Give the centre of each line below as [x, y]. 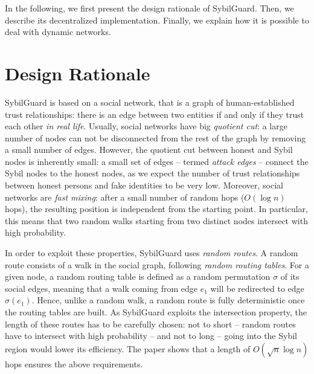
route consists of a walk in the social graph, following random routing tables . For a [157, 264]
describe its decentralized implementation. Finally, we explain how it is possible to [157, 20]
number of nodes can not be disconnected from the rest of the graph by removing [155, 137]
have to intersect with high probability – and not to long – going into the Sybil [151, 336]
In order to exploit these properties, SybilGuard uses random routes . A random [152, 253]
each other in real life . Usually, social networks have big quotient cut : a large [146, 126]
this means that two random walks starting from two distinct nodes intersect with [156, 220]
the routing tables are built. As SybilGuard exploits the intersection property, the [156, 312]
